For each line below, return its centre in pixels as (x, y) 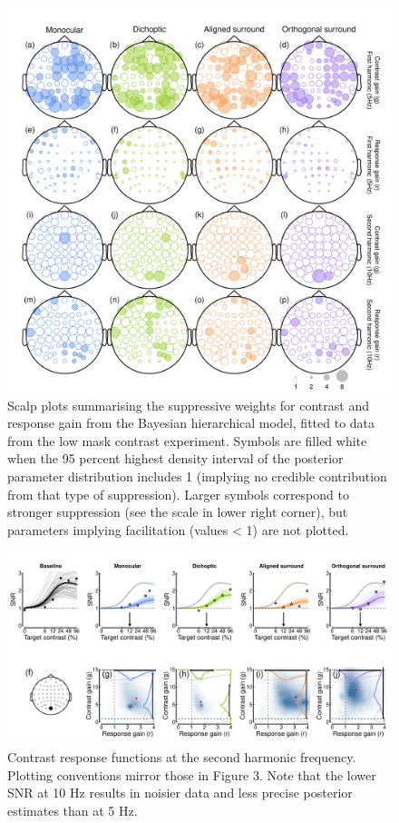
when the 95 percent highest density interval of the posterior (175, 458)
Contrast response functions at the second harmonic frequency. (182, 756)
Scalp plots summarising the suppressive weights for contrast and (188, 405)
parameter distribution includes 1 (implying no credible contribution (197, 476)
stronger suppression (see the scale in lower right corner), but (178, 512)
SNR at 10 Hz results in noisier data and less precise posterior (180, 793)
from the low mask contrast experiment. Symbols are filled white (187, 440)
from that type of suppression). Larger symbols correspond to (178, 494)
